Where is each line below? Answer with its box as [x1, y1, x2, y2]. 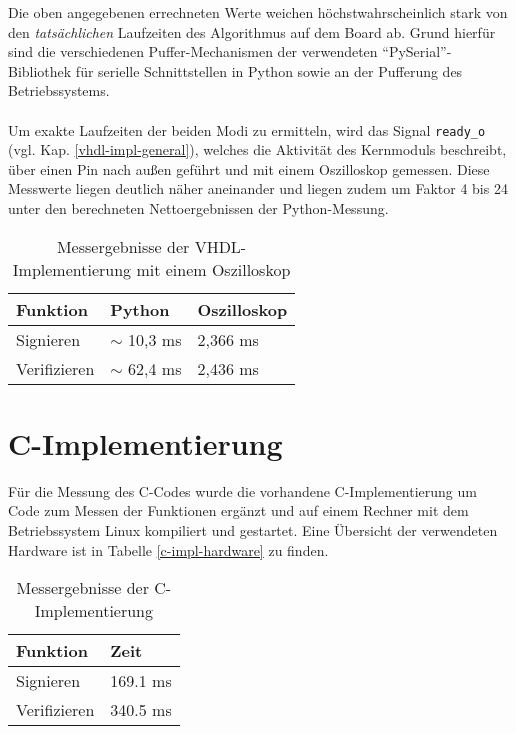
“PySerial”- [382, 41, 452, 62]
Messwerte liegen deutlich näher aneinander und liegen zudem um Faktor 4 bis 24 [8, 178, 508, 199]
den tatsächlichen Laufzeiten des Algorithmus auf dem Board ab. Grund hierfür [8, 21, 496, 42]
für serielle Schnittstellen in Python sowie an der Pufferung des [75, 60, 463, 81]
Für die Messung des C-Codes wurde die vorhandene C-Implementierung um [8, 480, 477, 501]
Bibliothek [8, 60, 72, 81]
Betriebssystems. [8, 80, 110, 101]
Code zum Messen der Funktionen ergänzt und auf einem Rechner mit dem [8, 500, 469, 521]
